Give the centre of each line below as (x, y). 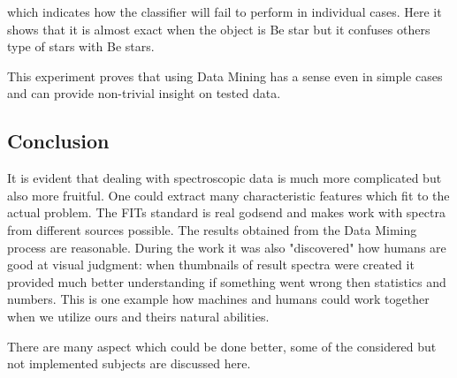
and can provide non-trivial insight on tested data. (144, 93)
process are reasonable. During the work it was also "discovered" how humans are (227, 247)
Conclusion (58, 141)
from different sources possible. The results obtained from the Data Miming (212, 229)
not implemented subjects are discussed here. (129, 363)
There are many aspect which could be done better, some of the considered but (222, 346)
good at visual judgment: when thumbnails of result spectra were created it (211, 265)
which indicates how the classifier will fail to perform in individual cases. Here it (225, 11)
